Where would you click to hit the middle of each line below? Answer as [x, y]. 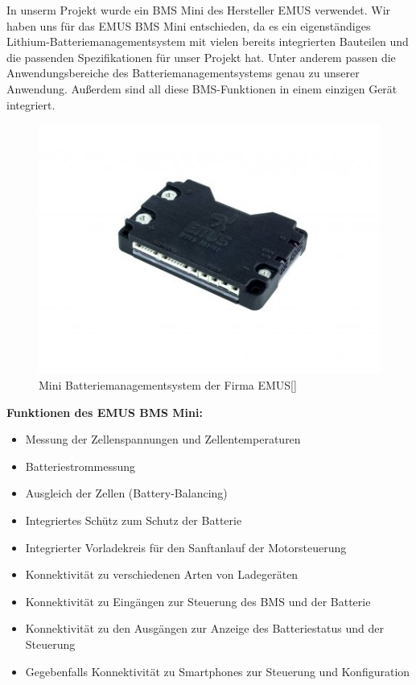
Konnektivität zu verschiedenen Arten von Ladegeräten [162, 574]
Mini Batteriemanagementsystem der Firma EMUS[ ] [168, 385]
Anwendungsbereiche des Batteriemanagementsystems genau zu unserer [183, 73]
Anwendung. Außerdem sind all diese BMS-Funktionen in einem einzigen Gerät [202, 88]
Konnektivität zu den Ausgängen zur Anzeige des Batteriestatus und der [204, 628]
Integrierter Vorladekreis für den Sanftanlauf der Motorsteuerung [186, 547]
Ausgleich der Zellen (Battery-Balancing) [126, 493]
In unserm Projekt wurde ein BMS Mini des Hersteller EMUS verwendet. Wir [199, 10]
